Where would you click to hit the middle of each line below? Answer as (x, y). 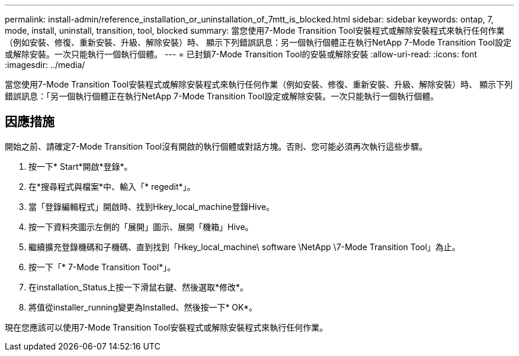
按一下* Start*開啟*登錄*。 (81, 166)
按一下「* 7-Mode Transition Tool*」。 (102, 267)
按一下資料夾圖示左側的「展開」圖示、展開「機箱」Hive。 (141, 226)
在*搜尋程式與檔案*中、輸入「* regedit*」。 (112, 186)
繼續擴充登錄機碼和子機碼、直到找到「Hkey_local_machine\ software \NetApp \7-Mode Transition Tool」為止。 (244, 247)
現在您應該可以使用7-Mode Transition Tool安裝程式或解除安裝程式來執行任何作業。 (166, 327)
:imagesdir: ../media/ (45, 65)
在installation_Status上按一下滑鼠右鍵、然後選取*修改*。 (138, 287)
